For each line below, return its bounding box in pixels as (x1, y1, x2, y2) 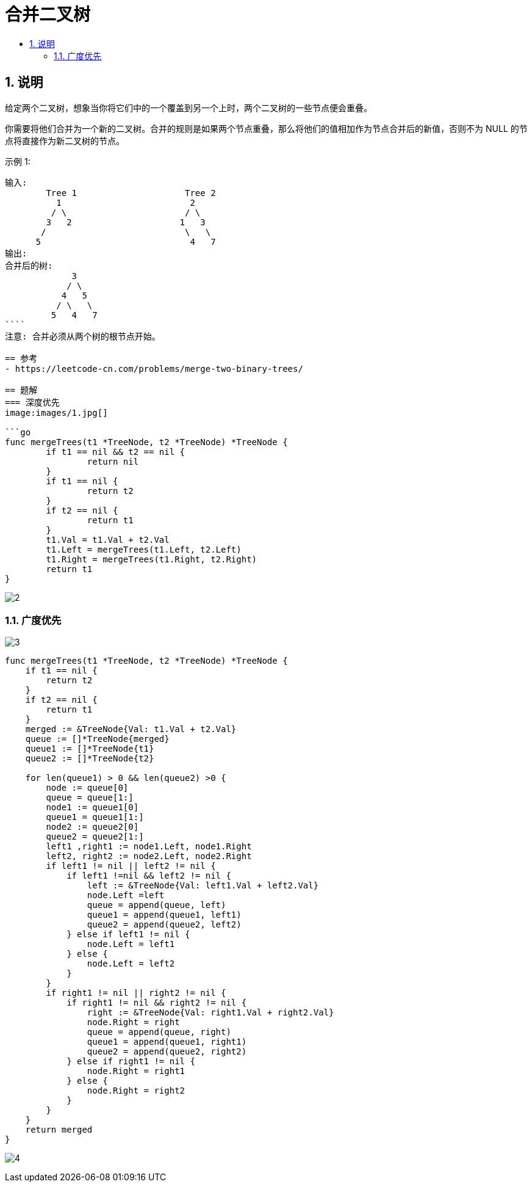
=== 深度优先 (5, 397, 60, 407)
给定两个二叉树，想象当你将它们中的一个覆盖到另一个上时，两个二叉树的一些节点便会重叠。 (5, 102, 372, 113)
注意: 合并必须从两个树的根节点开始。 (5, 331, 160, 341)
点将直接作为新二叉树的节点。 (5, 135, 124, 146)
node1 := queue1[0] (46, 802, 139, 813)
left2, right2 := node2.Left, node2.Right (46, 851, 252, 862)
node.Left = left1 (87, 939, 175, 949)
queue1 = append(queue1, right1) (87, 1037, 247, 1047)
